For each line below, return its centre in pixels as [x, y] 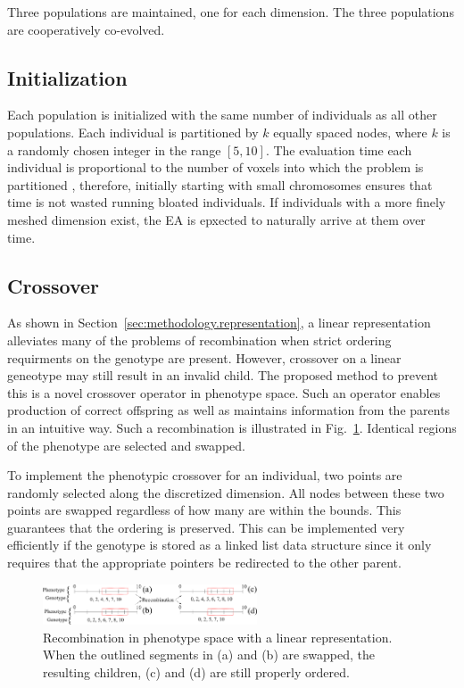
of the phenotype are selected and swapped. [126, 445]
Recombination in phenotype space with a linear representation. [218, 637]
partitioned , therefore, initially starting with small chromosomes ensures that [220, 184]
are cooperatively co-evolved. [86, 29]
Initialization [67, 77]
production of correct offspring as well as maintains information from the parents [229, 410]
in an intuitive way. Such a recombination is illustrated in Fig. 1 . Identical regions [232, 427]
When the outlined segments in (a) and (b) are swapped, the [209, 655]
